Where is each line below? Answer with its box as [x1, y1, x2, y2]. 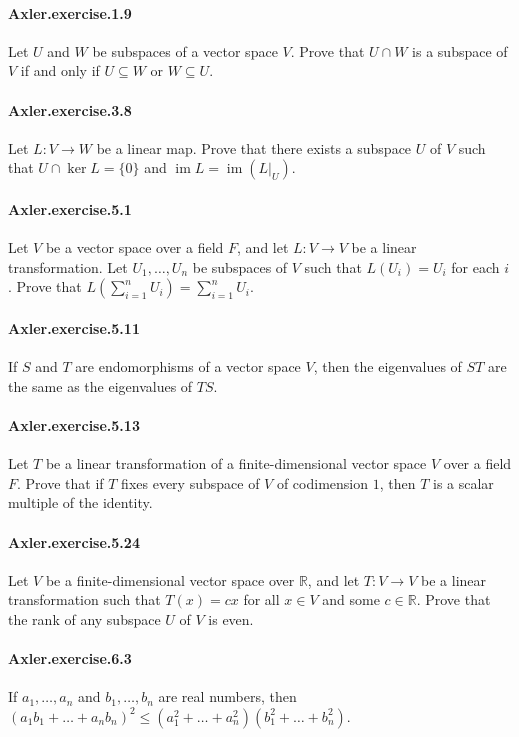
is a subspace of [412, 40, 508, 61]
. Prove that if [17, 472, 104, 493]
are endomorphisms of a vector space [75, 356, 301, 377]
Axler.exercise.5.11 [8, 317, 140, 338]
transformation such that [8, 589, 161, 610]
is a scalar [432, 472, 494, 493]
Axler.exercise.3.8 [8, 99, 132, 120]
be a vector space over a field [45, 237, 224, 258]
